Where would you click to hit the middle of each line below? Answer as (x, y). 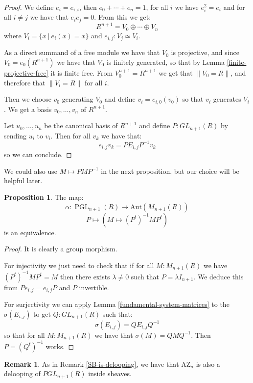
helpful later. (23, 180)
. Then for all (70, 135)
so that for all (24, 335)
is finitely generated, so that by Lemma (165, 62)
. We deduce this (218, 276)
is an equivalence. (30, 232)
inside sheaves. (110, 373)
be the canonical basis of (81, 125)
